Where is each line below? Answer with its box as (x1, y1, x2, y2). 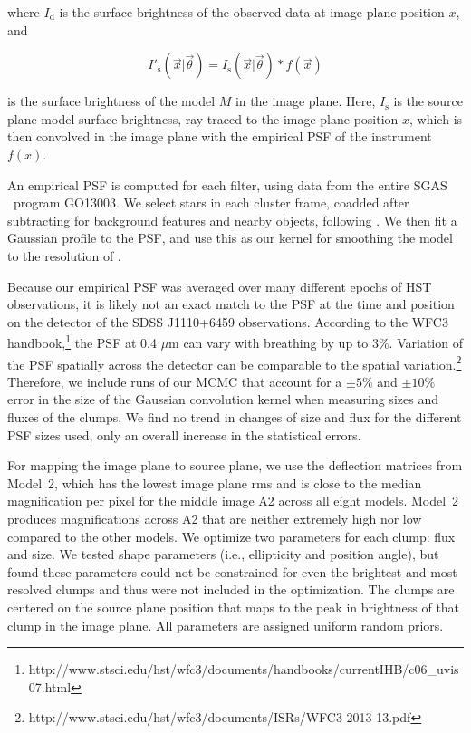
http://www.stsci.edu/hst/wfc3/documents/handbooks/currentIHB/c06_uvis (28, 660, 459, 679)
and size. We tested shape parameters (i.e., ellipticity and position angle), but (7, 545, 439, 564)
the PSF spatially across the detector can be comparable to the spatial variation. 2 (7, 352, 462, 373)
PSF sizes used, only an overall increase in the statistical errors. (7, 425, 361, 444)
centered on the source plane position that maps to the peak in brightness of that (7, 597, 460, 616)
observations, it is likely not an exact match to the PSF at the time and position (7, 294, 455, 313)
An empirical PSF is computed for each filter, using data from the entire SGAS (7, 175, 447, 194)
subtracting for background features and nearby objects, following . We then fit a (7, 210, 457, 229)
